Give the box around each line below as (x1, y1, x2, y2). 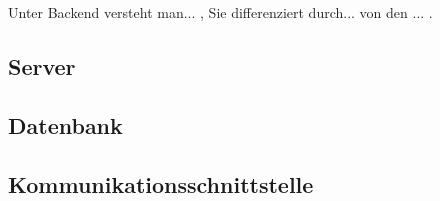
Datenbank (8, 109, 123, 140)
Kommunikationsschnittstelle (8, 168, 314, 199)
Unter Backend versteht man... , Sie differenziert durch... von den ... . (8, 2, 433, 22)
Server (8, 50, 76, 81)
